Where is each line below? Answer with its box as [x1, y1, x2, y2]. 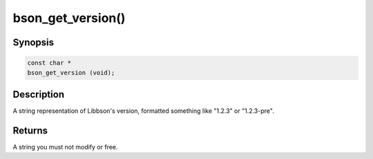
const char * [27, 59, 72, 67]
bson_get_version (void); [27, 69, 115, 76]
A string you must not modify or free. [12, 142, 118, 151]
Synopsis [12, 36, 55, 48]
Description [12, 88, 65, 100]
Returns [12, 125, 48, 136]
